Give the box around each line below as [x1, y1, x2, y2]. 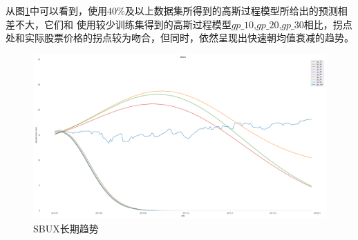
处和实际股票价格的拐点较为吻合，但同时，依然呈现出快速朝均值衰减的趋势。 [6, 30, 354, 45]
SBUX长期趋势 [33, 221, 99, 235]
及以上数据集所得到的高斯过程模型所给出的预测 [124, 3, 338, 17]
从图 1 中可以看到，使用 [6, 3, 107, 17]
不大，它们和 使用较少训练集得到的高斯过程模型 [15, 17, 232, 31]
